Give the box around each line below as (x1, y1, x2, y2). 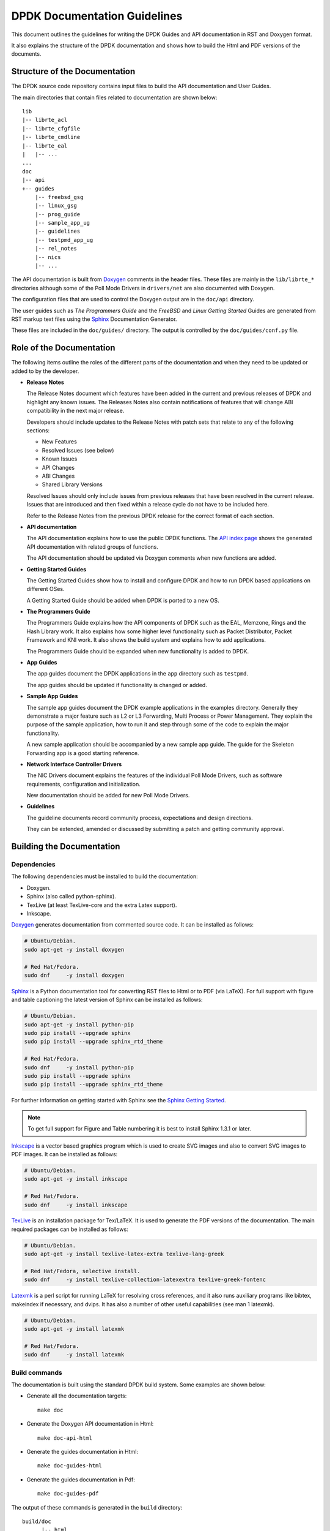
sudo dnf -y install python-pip (24, 1064, 134, 1071)
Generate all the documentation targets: (26, 1392, 127, 1399)
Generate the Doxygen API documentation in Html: (26, 1420, 154, 1428)
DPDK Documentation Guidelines (11, 9, 183, 23)
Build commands (11, 1368, 62, 1377)
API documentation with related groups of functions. (26, 543, 159, 551)
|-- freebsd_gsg (34, 194, 84, 200)
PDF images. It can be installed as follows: (11, 1150, 118, 1157)
